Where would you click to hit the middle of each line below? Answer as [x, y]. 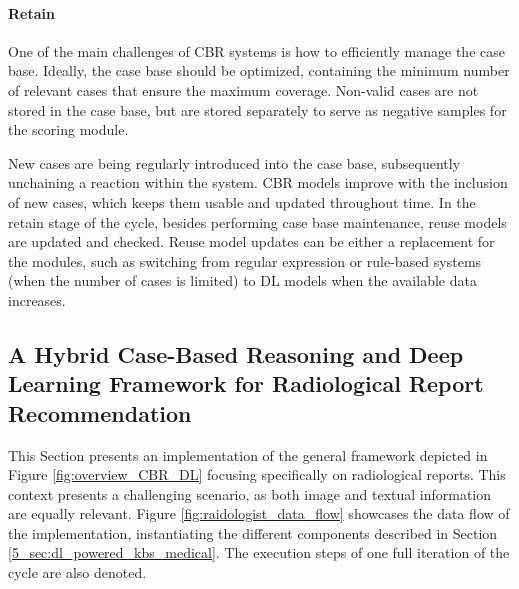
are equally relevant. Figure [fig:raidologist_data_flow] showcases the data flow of [259, 513]
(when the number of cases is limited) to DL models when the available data [242, 280]
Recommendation [100, 412]
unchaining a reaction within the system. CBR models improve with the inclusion [258, 182]
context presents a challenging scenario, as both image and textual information [250, 493]
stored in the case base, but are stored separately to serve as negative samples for [257, 109]
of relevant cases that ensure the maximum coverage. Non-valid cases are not [243, 89]
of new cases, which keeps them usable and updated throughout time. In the [242, 201]
